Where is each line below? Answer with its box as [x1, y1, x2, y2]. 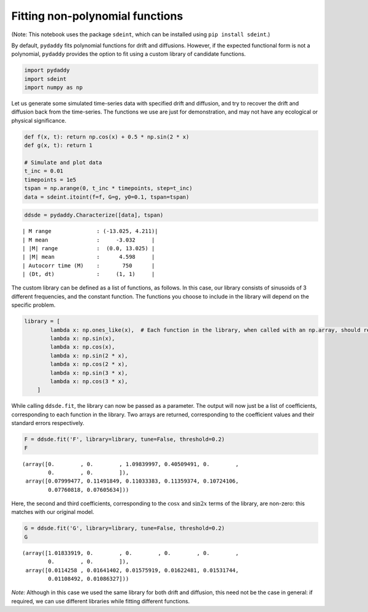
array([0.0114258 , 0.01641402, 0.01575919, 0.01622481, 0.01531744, [25, 567, 239, 573]
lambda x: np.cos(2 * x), [50, 361, 128, 368]
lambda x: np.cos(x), [50, 343, 115, 351]
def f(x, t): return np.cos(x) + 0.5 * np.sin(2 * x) [24, 133, 190, 140]
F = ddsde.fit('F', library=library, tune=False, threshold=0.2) [24, 436, 225, 443]
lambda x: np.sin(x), [50, 335, 115, 342]
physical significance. [11, 117, 67, 124]
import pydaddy [24, 67, 70, 74]
